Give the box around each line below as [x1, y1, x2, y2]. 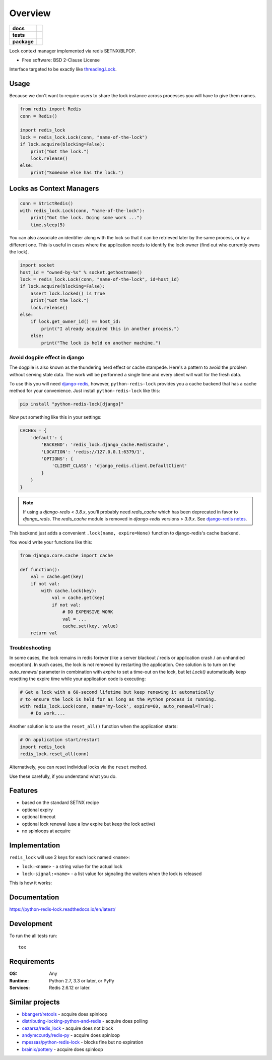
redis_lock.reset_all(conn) [20, 751, 89, 757]
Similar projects [9, 998, 60, 1006]
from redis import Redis [20, 106, 82, 112]
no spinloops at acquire [22, 828, 71, 834]
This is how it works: [9, 880, 52, 886]
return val [30, 630, 57, 636]
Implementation [9, 841, 60, 849]
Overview [9, 8, 51, 19]
